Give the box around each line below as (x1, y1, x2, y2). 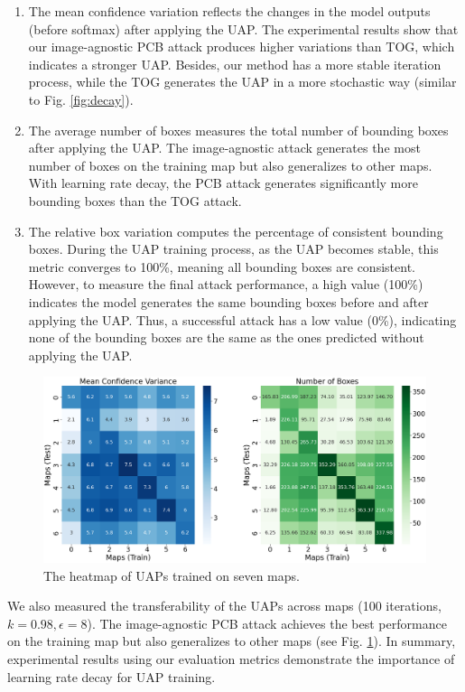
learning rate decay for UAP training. (7, 667, 216, 686)
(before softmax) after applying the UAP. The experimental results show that (28, 19, 459, 38)
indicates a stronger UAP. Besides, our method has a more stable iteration (28, 54, 442, 73)
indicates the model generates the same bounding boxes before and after (28, 292, 429, 311)
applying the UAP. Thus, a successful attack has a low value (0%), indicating (28, 310, 457, 329)
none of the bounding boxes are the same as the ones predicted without (28, 328, 424, 347)
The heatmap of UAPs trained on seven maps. (43, 566, 300, 584)
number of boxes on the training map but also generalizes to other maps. (28, 155, 432, 174)
